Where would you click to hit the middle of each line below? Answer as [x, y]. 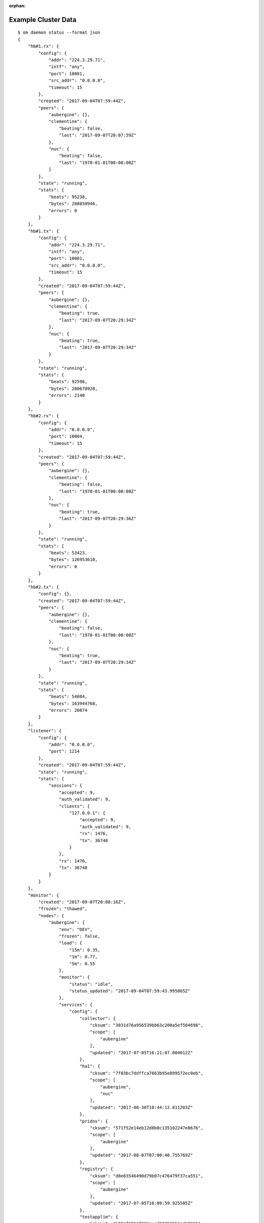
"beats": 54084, [68, 697]
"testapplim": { [99, 1217]
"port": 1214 [64, 751]
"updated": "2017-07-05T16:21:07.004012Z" [141, 1053]
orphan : [17, 6]
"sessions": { [66, 786]
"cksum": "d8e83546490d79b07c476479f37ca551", [146, 1176]
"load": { [71, 943]
